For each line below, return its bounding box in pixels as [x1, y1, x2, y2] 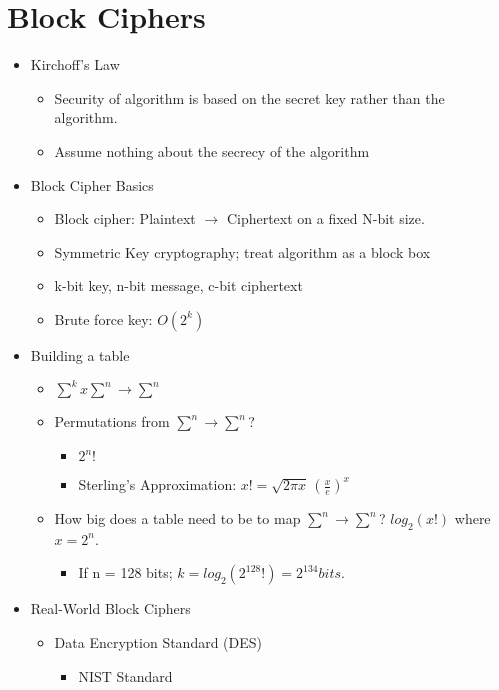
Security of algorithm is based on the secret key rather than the [54, 87, 445, 108]
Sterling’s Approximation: [78, 474, 237, 495]
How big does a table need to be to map [54, 508, 301, 529]
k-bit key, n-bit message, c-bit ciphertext [54, 275, 303, 296]
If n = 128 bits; [78, 562, 173, 583]
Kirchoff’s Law [30, 54, 120, 75]
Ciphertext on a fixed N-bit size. [226, 208, 425, 229]
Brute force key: [54, 308, 153, 329]
